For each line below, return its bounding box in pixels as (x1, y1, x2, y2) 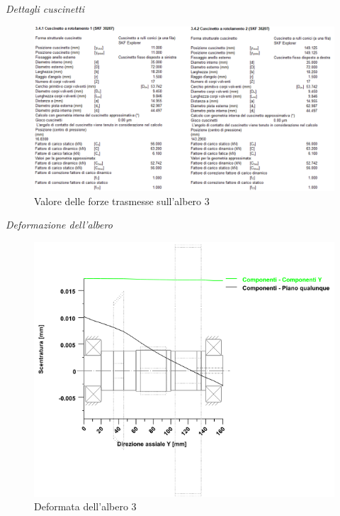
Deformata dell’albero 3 (34, 499, 137, 514)
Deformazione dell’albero (6, 217, 113, 232)
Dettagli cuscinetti (6, 1, 85, 16)
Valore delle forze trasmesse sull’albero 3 (34, 193, 210, 208)
